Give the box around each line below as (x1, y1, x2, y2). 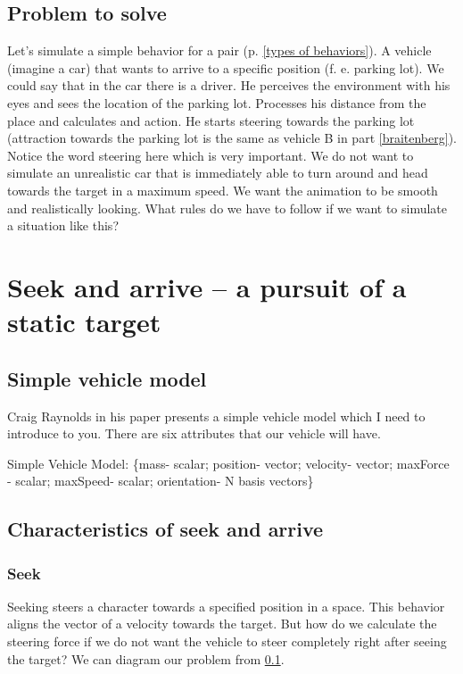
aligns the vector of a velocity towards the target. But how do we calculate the (7, 614, 437, 633)
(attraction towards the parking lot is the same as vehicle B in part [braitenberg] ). (7, 129, 457, 147)
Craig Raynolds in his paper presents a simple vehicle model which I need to (7, 406, 426, 425)
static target (7, 304, 161, 340)
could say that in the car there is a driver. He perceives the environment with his (7, 76, 451, 95)
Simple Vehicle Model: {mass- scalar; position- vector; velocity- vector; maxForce (7, 453, 450, 472)
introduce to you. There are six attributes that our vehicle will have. (7, 424, 381, 443)
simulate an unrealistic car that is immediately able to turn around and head (7, 163, 428, 182)
